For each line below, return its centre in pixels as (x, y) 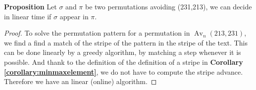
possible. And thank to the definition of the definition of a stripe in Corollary (124, 62)
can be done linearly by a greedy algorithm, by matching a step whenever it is (123, 52)
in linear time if (28, 16)
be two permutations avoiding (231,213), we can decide (168, 6)
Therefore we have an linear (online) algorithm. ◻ (80, 81)
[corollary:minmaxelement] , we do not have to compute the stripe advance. (124, 71)
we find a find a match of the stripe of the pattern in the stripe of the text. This (126, 42)
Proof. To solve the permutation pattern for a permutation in (97, 33)
